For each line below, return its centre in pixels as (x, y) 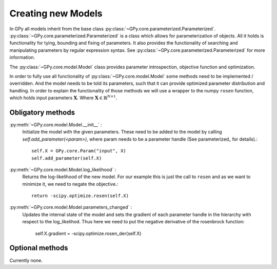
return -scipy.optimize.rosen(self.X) (80, 196)
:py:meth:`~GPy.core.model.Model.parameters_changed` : (71, 207)
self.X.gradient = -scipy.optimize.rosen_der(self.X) (88, 233)
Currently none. (26, 260)
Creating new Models (56, 13)
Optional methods (39, 248)
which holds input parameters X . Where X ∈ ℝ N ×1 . (63, 98)
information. (22, 57)
